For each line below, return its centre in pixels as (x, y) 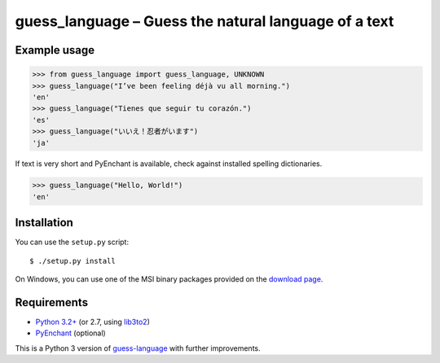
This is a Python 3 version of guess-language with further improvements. (138, 348)
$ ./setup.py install (73, 261)
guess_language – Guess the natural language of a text (205, 21)
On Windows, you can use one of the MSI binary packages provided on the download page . (169, 279)
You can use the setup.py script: (72, 242)
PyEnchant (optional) (70, 333)
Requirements (52, 302)
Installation (44, 223)
